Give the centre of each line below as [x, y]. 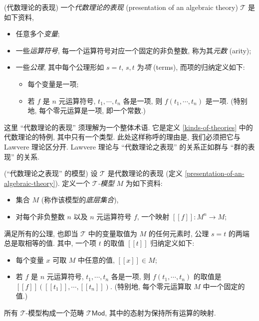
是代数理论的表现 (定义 [145, 173]
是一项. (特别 [226, 100]
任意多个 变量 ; [38, 34]
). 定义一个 [73, 183]
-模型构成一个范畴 [55, 313]
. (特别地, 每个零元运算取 [151, 286]
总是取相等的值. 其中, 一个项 [50, 243]
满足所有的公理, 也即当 [41, 233]
